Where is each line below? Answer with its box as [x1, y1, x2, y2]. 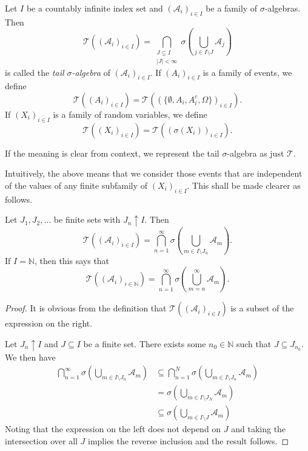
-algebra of [72, 66, 110, 78]
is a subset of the [230, 302, 294, 314]
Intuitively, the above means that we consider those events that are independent [5, 167, 303, 180]
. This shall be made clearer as [187, 178, 301, 191]
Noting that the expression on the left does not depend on [5, 422, 221, 435]
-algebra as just [227, 146, 284, 159]
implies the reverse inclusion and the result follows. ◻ [88, 434, 289, 447]
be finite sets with [53, 213, 121, 226]
